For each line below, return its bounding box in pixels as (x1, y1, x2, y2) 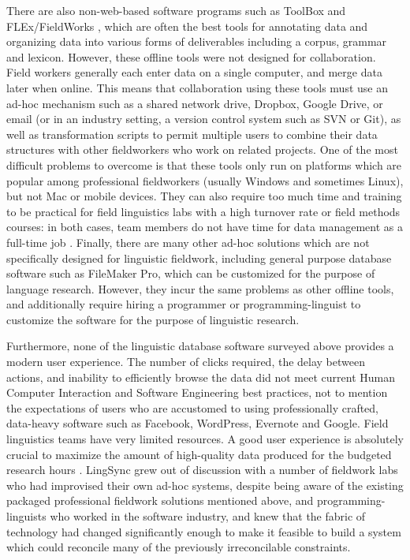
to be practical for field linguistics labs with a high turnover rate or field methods (6, 203, 401, 219)
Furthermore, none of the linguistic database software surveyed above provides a (6, 338, 394, 354)
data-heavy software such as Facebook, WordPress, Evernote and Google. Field (6, 415, 389, 431)
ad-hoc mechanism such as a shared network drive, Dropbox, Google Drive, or (6, 95, 383, 111)
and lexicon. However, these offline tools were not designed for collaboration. (6, 48, 376, 65)
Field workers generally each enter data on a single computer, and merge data (6, 64, 382, 80)
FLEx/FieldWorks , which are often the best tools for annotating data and (6, 17, 368, 34)
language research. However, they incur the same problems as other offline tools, (6, 280, 394, 297)
